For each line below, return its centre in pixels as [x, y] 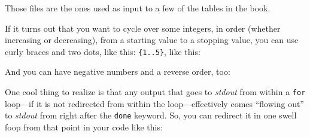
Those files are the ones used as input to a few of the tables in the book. [138, 8]
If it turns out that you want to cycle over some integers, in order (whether [143, 28]
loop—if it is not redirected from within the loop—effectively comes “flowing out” [154, 103]
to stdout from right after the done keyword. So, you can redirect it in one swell [151, 115]
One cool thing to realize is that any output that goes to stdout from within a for [155, 92]
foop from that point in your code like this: [84, 127]
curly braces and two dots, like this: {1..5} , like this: [103, 51]
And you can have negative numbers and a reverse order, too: [118, 71]
